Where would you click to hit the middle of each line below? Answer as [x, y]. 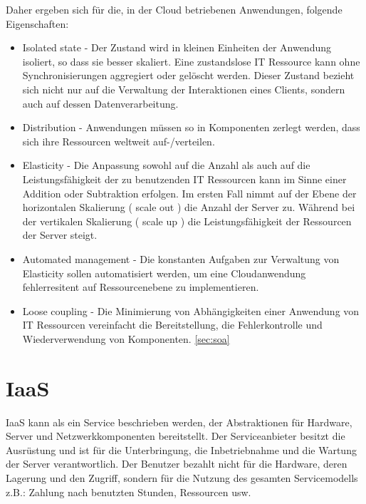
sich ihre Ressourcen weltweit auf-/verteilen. [119, 141]
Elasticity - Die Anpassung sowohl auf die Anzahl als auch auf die [166, 165]
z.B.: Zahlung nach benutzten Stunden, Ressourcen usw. [129, 492]
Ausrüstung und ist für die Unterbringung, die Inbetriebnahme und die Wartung [181, 449]
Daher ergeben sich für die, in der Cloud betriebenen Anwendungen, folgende [174, 9]
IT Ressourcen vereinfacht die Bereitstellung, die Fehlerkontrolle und [172, 325]
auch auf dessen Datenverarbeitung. [100, 103]
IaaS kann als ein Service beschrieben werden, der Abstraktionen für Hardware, [179, 422]
